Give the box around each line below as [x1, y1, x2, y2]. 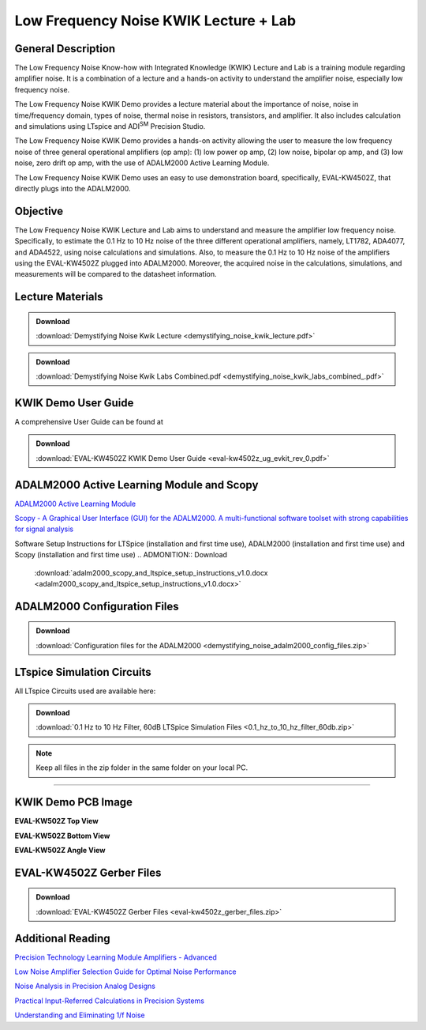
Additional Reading [14, 931, 110, 945]
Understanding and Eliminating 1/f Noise [14, 1010, 145, 1020]
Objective [14, 204, 64, 217]
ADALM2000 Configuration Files [14, 599, 179, 613]
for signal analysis [14, 524, 74, 534]
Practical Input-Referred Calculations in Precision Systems [14, 996, 205, 1005]
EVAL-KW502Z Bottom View [14, 831, 110, 840]
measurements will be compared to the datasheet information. [14, 270, 217, 279]
